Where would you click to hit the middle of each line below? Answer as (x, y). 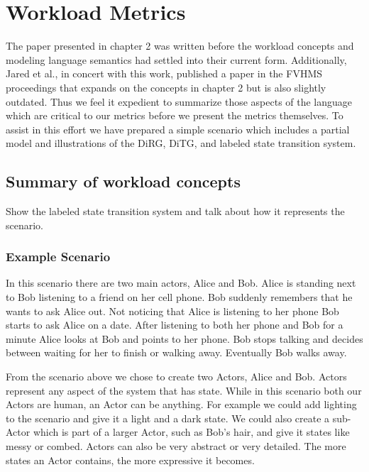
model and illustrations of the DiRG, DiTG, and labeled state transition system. (181, 143)
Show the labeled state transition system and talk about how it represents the (175, 211)
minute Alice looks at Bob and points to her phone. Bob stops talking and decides (184, 338)
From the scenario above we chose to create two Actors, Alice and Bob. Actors (176, 377)
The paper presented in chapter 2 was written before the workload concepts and (180, 46)
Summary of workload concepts (123, 181)
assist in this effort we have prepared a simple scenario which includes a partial (178, 129)
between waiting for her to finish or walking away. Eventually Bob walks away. (176, 352)
